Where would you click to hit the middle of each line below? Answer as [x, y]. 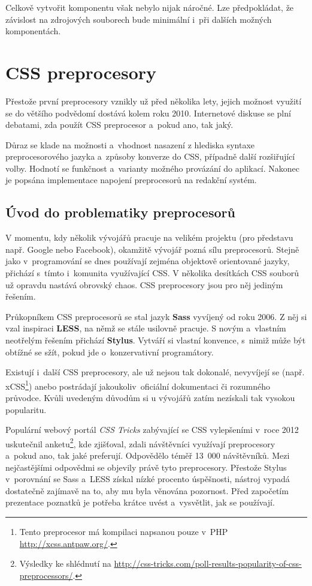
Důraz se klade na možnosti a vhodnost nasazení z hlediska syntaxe [130, 144]
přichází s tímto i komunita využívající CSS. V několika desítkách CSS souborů [152, 273]
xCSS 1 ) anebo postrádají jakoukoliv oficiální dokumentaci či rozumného [138, 385]
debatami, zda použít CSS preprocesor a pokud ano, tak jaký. [119, 125]
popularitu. [26, 409]
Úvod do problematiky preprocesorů [120, 212]
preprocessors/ [46, 575]
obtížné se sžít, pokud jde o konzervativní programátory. [110, 352]
